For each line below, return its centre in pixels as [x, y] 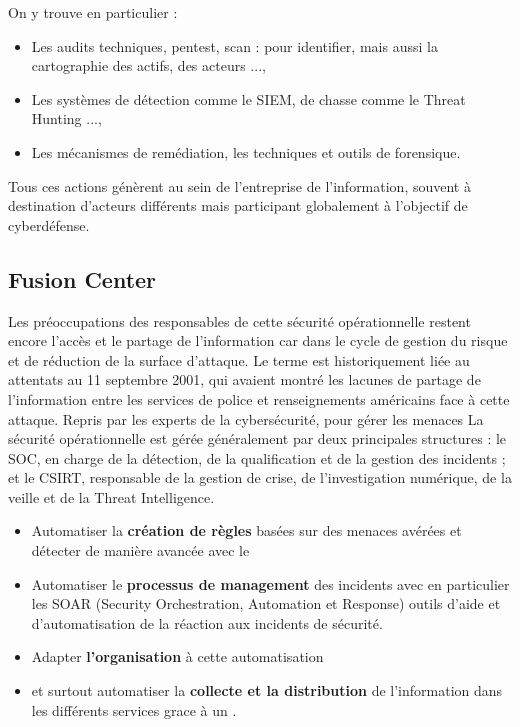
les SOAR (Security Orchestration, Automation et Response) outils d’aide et [266, 603]
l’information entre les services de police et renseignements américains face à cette [259, 398]
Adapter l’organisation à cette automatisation [177, 656]
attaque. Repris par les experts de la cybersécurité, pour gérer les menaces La [246, 418]
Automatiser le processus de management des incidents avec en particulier [270, 583]
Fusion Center [82, 278]
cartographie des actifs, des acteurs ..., [148, 65]
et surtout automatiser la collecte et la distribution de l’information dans [267, 690]
